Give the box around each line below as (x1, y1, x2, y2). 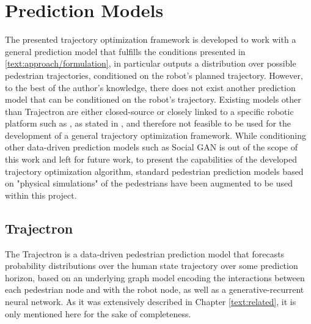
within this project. (5, 188, 77, 201)
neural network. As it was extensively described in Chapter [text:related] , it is (5, 295, 296, 308)
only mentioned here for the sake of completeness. (5, 307, 191, 320)
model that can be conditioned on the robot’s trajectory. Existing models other (5, 93, 301, 106)
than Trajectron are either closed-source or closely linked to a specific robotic (5, 105, 294, 117)
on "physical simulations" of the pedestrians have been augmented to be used (5, 177, 293, 190)
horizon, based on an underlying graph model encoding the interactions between (5, 271, 305, 284)
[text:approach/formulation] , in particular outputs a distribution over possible (5, 57, 296, 70)
